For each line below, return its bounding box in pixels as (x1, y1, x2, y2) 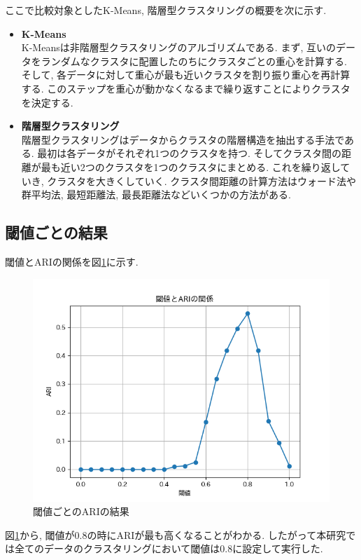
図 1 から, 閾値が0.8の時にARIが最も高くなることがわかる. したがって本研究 (5, 527, 346, 542)
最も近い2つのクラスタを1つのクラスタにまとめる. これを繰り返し (41, 159, 341, 174)
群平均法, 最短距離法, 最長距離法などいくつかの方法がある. (21, 187, 291, 202)
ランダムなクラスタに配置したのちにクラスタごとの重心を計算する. (41, 53, 347, 68)
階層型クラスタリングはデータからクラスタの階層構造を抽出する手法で (21, 132, 345, 146)
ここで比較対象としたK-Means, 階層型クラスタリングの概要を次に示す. (5, 3, 327, 17)
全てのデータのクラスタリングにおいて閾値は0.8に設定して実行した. (14, 541, 323, 556)
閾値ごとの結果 (5, 221, 108, 243)
